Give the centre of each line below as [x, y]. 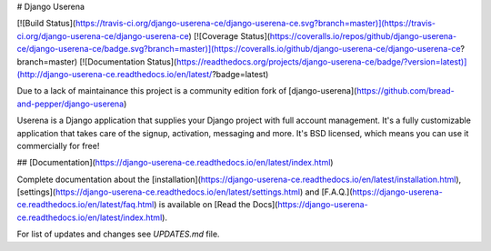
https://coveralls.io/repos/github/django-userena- [363, 35]
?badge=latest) [240, 74]
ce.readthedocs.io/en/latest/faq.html [85, 205]
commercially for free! [58, 146]
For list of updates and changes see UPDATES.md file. [118, 234]
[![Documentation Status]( [128, 61]
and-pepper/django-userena [70, 104]
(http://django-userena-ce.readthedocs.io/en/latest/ [115, 74]
